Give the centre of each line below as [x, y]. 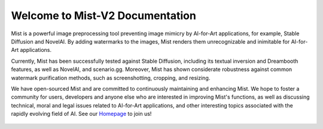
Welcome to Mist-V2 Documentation [104, 16]
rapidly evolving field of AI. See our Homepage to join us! [81, 114]
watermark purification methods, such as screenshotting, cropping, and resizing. [111, 78]
